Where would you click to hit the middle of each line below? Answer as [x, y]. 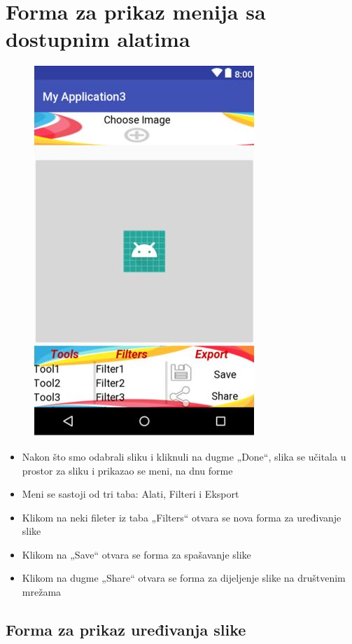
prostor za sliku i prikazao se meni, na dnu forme [127, 470]
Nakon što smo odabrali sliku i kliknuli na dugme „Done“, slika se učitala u [184, 456]
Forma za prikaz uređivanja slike [126, 630]
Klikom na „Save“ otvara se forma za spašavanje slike [136, 554]
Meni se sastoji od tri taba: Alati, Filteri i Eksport [131, 494]
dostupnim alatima [98, 39]
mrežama [42, 592]
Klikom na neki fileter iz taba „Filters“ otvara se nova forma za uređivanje [182, 517]
